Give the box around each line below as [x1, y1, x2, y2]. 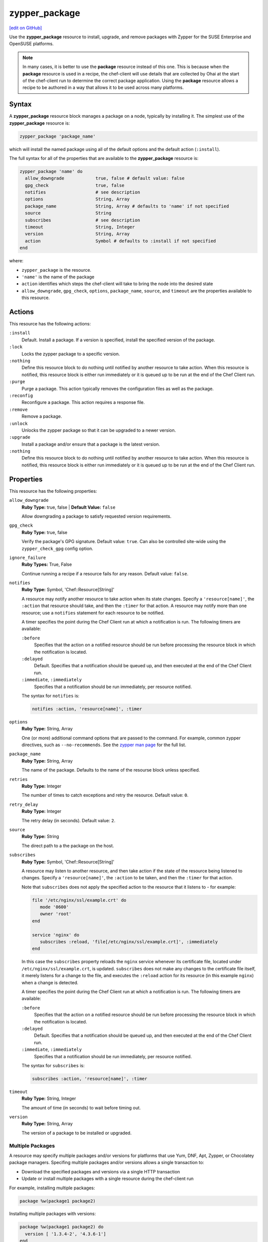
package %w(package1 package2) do [19, 1224, 104, 1230]
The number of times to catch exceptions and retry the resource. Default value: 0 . [21, 792, 189, 798]
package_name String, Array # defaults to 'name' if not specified [25, 203, 229, 209]
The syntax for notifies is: [21, 693, 79, 699]
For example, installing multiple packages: [9, 1185, 95, 1191]
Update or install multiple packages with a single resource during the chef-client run [21, 1175, 194, 1182]
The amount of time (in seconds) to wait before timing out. [21, 1104, 141, 1110]
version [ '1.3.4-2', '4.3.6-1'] [25, 1231, 106, 1237]
